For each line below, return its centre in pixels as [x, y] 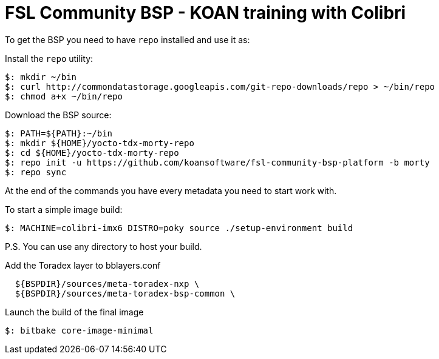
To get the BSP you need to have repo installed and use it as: [128, 39]
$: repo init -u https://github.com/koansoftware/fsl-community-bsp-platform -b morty [217, 162]
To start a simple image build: [64, 209]
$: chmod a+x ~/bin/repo [64, 96]
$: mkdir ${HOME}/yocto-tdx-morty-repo [100, 143]
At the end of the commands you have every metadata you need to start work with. [171, 190]
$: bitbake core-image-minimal [79, 330]
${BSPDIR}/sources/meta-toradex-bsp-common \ [125, 293]
